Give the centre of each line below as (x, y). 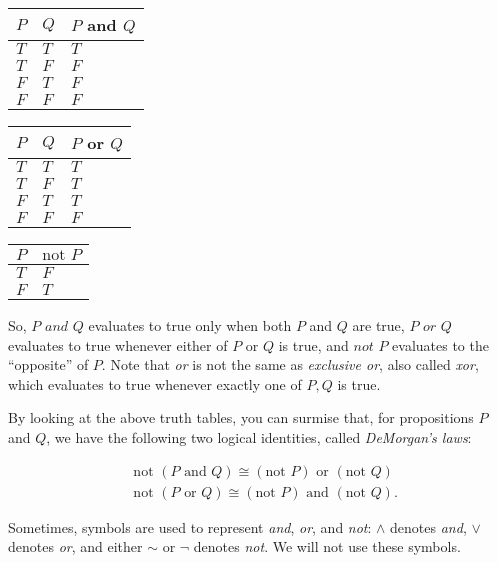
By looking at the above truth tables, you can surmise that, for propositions (241, 417)
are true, (378, 325)
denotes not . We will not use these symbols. (327, 546)
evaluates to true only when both (190, 325)
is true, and (313, 344)
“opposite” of (48, 364)
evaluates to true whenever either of (118, 344)
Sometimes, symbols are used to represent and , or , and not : (190, 526)
